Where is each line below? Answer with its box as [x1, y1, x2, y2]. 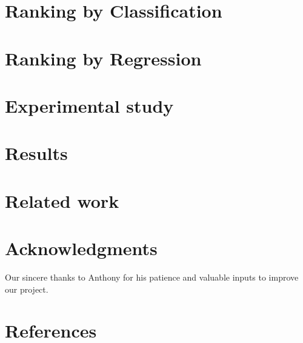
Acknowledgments [5, 236, 158, 261]
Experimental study [5, 93, 174, 118]
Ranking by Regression [5, 45, 202, 70]
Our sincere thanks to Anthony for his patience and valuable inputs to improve [5, 271, 299, 283]
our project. [5, 282, 48, 295]
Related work [5, 188, 119, 213]
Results [5, 141, 68, 165]
